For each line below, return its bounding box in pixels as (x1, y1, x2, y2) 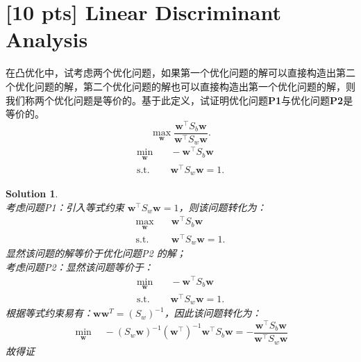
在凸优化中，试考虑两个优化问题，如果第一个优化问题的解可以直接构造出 (6, 65, 336, 80)
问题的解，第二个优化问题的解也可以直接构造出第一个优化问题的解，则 (34, 79, 355, 93)
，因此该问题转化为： (164, 306, 262, 320)
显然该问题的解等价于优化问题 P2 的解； (6, 246, 186, 261)
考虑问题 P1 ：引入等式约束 (6, 199, 124, 214)
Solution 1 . (6, 186, 58, 201)
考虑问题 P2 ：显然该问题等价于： (6, 259, 153, 274)
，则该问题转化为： (178, 199, 267, 214)
